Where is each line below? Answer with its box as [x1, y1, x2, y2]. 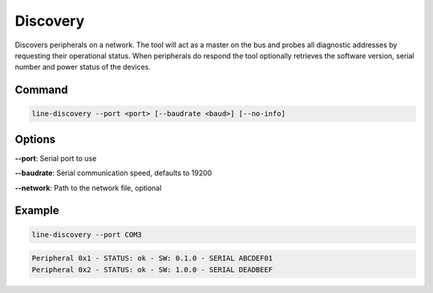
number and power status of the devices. [14, 62, 152, 72]
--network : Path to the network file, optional [14, 183, 162, 192]
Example [14, 204, 59, 218]
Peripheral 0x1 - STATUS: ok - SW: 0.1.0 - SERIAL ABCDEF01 [31, 254, 273, 263]
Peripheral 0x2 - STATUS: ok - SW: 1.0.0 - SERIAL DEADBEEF [31, 265, 273, 274]
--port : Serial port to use [14, 153, 97, 163]
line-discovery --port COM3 [31, 230, 142, 239]
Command [14, 83, 68, 97]
